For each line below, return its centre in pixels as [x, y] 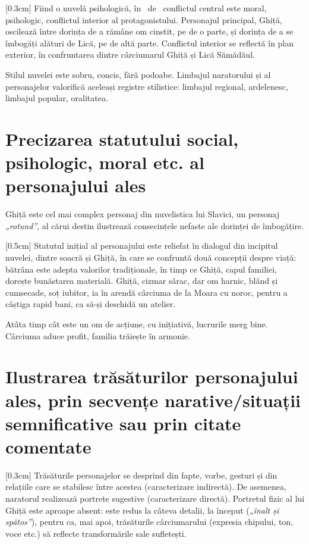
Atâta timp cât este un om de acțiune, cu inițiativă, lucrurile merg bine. [137, 324]
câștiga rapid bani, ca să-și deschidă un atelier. [91, 304]
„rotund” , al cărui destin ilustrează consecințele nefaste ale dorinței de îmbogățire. [155, 225]
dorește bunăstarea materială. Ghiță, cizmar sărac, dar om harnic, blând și [142, 281]
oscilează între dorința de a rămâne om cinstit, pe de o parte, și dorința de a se [149, 31]
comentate [48, 446]
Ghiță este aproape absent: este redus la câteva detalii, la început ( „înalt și [142, 510]
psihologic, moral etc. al [105, 162]
